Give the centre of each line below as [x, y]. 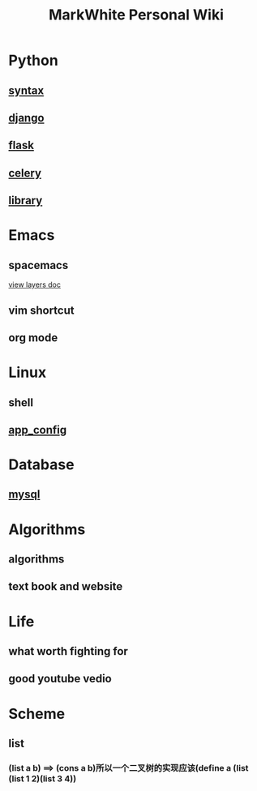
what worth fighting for [68, 651]
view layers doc [34, 284]
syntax [26, 90]
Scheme [37, 714]
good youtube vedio [60, 679]
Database [41, 465]
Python [33, 60]
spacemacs [39, 265]
